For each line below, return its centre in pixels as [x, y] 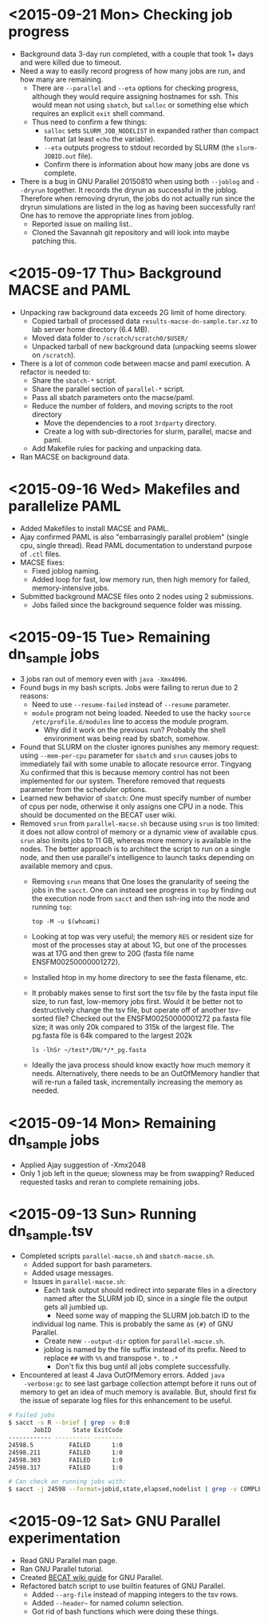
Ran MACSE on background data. [75, 457]
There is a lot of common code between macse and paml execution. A [135, 363]
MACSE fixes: [42, 562]
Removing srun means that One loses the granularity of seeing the [140, 882]
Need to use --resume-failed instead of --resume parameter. [131, 705]
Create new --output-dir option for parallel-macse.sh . [134, 1341]
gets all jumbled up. [76, 1307]
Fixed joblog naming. [66, 570]
